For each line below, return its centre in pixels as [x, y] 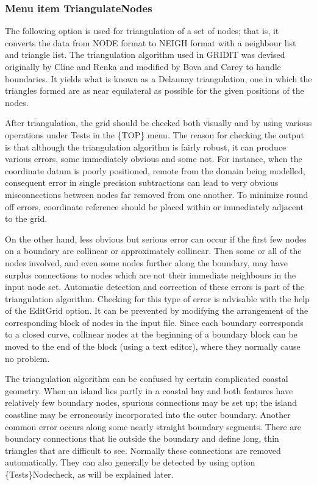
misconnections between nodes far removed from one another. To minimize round [157, 194]
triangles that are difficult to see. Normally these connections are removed [143, 450]
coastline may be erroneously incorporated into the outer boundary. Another [148, 415]
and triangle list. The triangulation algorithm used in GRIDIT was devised [145, 55]
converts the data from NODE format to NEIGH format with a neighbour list [151, 42]
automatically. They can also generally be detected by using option [130, 462]
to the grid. [26, 218]
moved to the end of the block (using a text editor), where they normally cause [153, 346]
